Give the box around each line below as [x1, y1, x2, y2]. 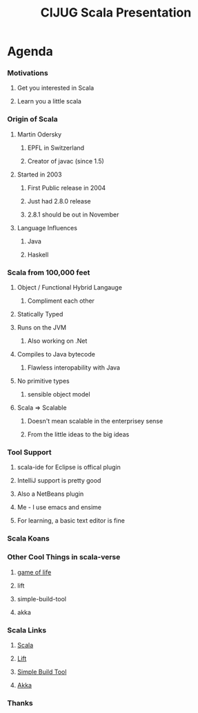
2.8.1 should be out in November [27, 210, 119, 219]
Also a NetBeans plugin [17, 490, 84, 498]
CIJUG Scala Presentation [40, 5, 192, 21]
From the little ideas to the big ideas [27, 430, 130, 439]
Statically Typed [17, 310, 63, 319]
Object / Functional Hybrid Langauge [17, 283, 123, 292]
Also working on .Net [27, 337, 88, 345]
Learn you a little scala [17, 97, 81, 106]
